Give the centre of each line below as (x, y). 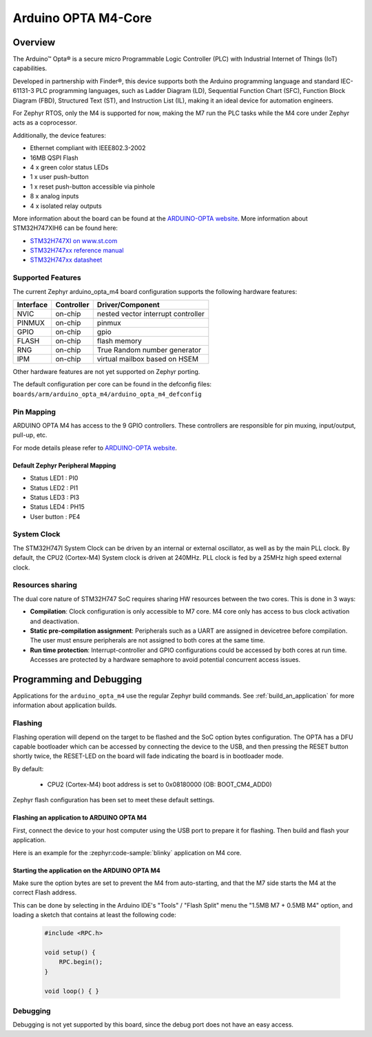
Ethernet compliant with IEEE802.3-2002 (88, 148)
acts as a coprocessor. (45, 123)
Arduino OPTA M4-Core (82, 18)
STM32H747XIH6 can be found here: (65, 228)
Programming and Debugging (77, 679)
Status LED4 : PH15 (58, 507)
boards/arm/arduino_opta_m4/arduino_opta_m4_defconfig (107, 394)
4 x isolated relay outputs (66, 206)
